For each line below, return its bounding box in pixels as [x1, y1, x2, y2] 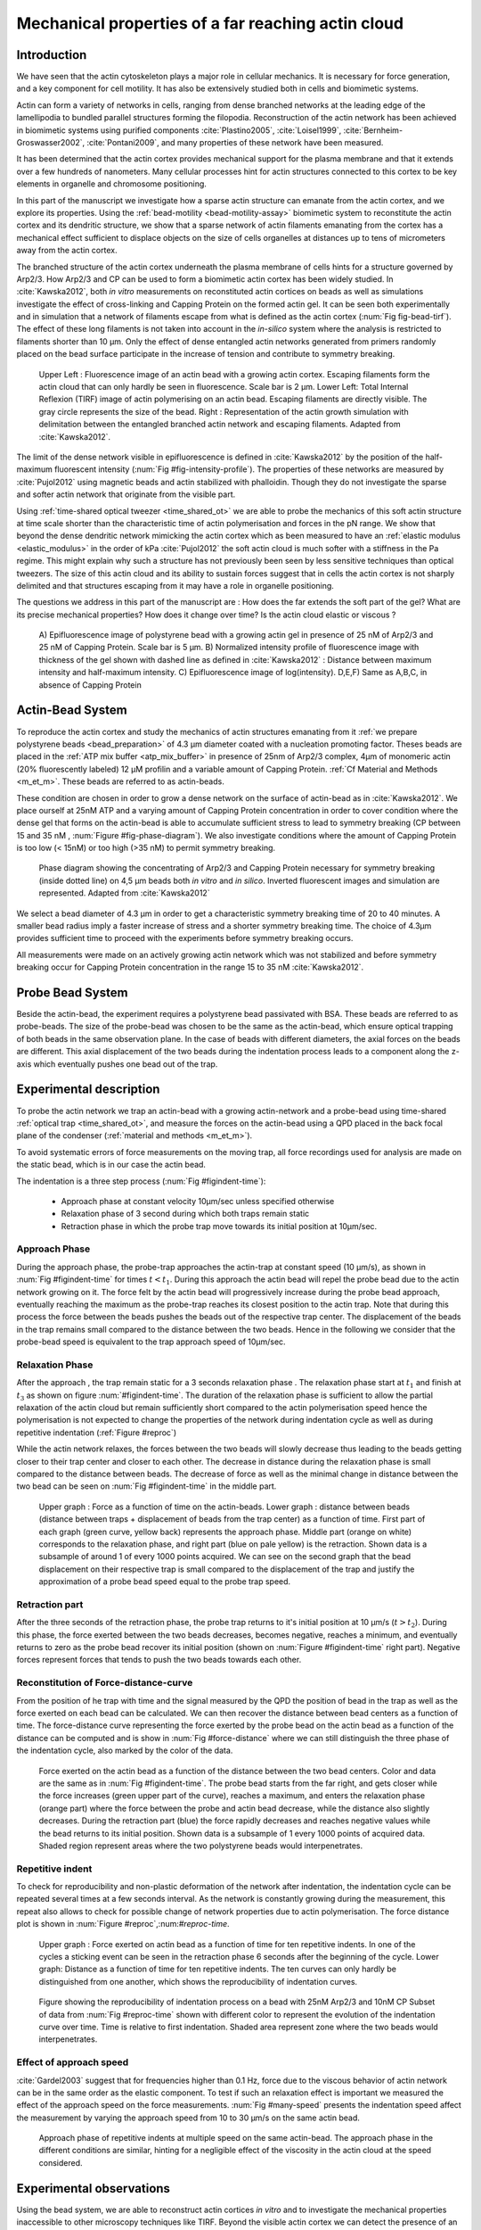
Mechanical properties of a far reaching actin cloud [16, 13, 404, 33]
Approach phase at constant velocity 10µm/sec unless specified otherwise [61, 1195, 335, 1206]
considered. [38, 2157, 83, 2168]
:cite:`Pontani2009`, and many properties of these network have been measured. [86, 137, 384, 148]
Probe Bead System [16, 986, 128, 1000]
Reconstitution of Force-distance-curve [16, 1677, 193, 1689]
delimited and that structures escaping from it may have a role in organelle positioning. [16, 580, 334, 591]
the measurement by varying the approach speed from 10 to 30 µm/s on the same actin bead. [16, 2112, 361, 2123]
